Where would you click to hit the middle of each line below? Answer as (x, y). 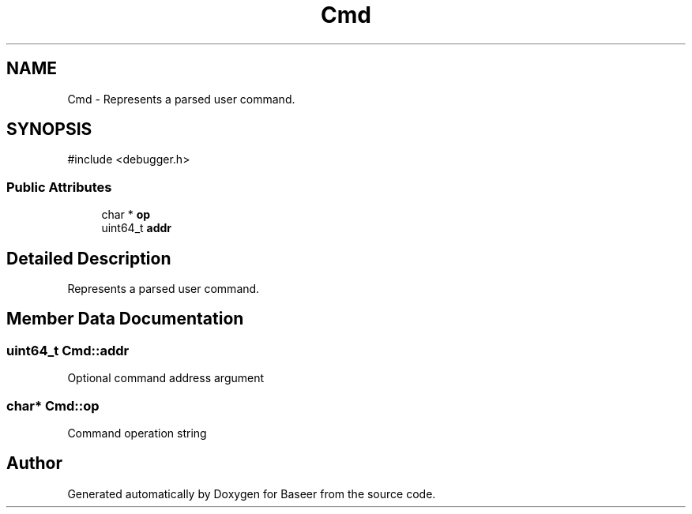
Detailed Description (89, 258)
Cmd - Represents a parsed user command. (181, 99)
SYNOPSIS (49, 129)
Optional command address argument (166, 378)
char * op (126, 215)
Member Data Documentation (125, 319)
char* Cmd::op (53, 405)
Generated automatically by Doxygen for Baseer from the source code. (252, 493)
